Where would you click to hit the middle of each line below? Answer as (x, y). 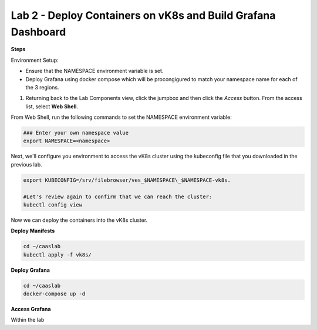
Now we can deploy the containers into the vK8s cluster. (79, 220)
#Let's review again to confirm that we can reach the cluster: (118, 196)
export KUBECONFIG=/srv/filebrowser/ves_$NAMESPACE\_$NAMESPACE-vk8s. (127, 180)
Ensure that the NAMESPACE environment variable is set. (95, 71)
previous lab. (26, 164)
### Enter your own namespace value (76, 133)
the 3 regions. (42, 87)
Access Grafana (31, 309)
